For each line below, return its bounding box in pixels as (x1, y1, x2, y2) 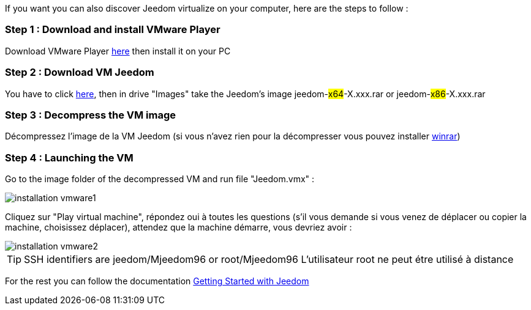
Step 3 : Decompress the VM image (5, 108, 176, 121)
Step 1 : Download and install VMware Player (5, 23, 220, 36)
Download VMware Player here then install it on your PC (5, 45, 231, 56)
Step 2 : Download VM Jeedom (5, 66, 154, 79)
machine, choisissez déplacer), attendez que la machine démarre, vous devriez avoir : (5, 222, 352, 232)
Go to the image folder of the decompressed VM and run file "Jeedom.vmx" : (5, 174, 315, 184)
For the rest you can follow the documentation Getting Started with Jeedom (5, 276, 309, 286)
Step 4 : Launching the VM (5, 151, 134, 164)
